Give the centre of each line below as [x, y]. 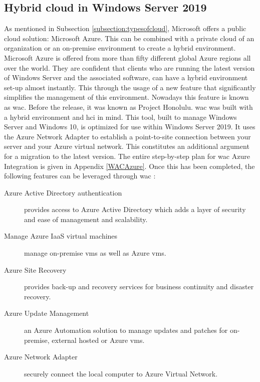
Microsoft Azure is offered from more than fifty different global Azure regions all [127, 57]
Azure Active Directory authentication [63, 192]
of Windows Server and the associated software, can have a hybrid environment [126, 77]
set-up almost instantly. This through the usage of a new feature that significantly [130, 87]
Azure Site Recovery [35, 269]
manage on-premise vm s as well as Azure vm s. [95, 253]
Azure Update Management [47, 313]
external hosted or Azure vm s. [98, 340]
